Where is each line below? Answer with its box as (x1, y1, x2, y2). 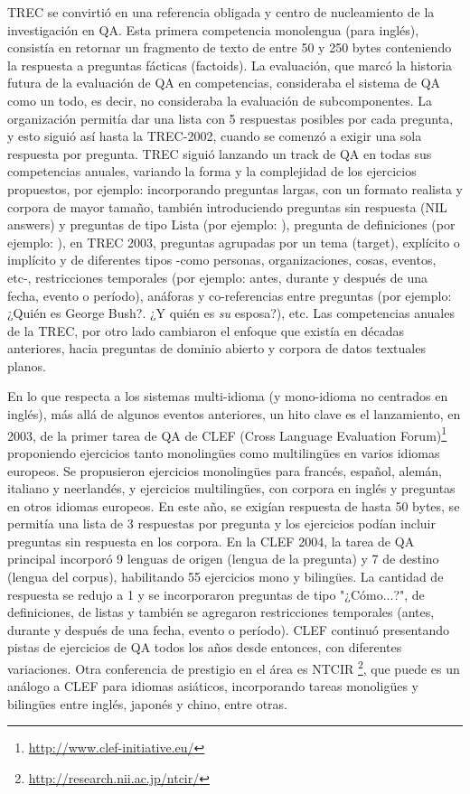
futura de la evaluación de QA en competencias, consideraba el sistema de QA (7, 73, 441, 92)
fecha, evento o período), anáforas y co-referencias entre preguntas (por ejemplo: (7, 285, 452, 304)
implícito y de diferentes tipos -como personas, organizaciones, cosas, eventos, (7, 250, 437, 269)
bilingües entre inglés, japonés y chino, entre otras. (7, 694, 287, 713)
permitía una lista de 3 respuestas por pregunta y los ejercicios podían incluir (7, 514, 436, 533)
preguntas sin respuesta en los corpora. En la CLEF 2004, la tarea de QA (7, 531, 415, 550)
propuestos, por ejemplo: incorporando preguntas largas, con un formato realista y (7, 179, 463, 198)
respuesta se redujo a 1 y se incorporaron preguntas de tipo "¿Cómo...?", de (7, 584, 425, 603)
